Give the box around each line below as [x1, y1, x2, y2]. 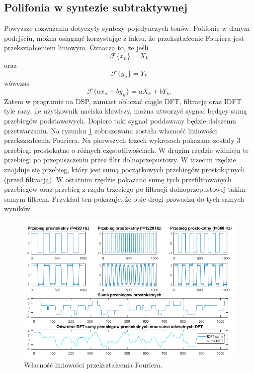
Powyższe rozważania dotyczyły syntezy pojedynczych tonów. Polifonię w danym [4, 23, 250, 33]
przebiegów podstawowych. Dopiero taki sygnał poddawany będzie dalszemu [4, 115, 236, 125]
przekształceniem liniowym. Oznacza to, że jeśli [4, 42, 149, 53]
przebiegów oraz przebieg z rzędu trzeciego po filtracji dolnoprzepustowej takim [4, 184, 246, 194]
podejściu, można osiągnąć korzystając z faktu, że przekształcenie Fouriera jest [4, 32, 244, 43]
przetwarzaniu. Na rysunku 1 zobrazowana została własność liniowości [4, 125, 217, 135]
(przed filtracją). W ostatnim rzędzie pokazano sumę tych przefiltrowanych [4, 174, 232, 184]
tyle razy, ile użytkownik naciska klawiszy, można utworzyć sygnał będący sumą [4, 106, 247, 116]
